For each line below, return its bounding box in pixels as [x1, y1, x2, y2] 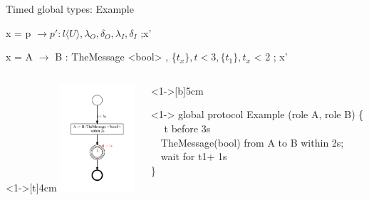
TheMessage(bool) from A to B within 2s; [160, 135, 344, 149]
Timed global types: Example [6, 1, 134, 16]
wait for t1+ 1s [160, 149, 227, 164]
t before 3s [164, 120, 211, 135]
